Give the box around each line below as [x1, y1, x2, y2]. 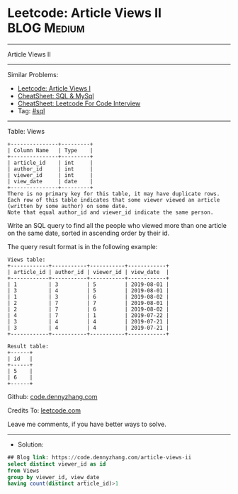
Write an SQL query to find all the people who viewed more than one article [7, 221, 227, 229]
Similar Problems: [7, 70, 59, 79]
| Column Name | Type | [7, 147, 93, 154]
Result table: [7, 343, 50, 350]
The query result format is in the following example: [7, 242, 158, 251]
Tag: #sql [17, 106, 45, 115]
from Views [7, 467, 40, 474]
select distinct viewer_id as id [7, 460, 106, 468]
